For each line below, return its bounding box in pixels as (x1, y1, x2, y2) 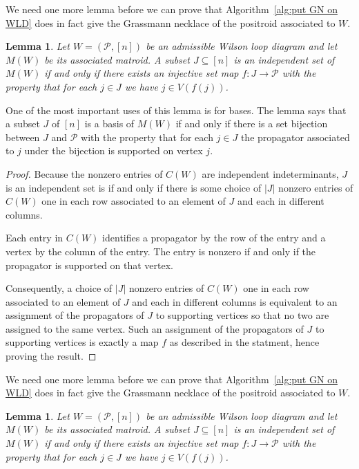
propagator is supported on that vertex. (6, 257, 174, 272)
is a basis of (84, 116, 135, 131)
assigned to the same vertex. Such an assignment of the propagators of (6, 321, 304, 335)
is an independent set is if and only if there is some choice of (6, 180, 262, 194)
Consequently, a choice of (6, 281, 113, 295)
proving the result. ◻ (6, 349, 97, 363)
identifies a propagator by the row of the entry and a (102, 230, 326, 245)
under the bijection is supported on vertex (24, 143, 203, 158)
